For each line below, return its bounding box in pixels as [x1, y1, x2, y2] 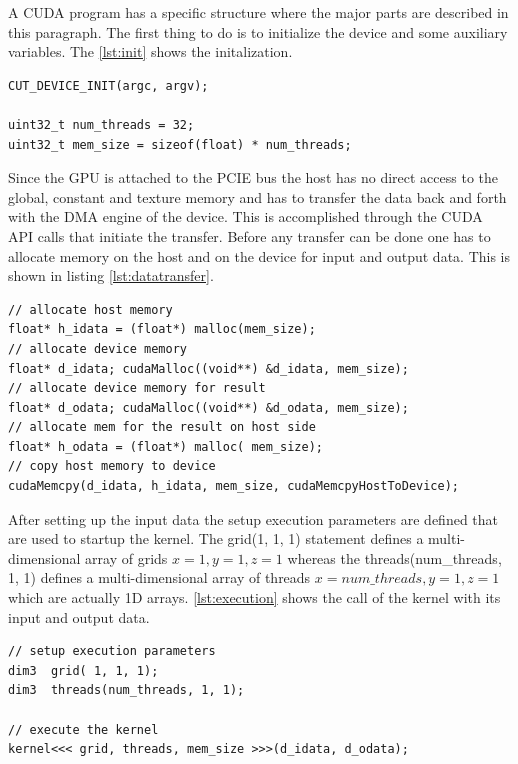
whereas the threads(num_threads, [287, 547, 502, 568]
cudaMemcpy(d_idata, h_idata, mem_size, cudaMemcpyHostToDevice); [8, 479, 460, 494]
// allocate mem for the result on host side [8, 420, 316, 435]
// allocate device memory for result [8, 381, 266, 396]
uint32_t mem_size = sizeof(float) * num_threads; [8, 137, 352, 152]
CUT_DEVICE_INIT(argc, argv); [8, 78, 209, 93]
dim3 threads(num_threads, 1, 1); [8, 683, 245, 698]
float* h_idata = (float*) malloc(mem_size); [8, 322, 316, 337]
